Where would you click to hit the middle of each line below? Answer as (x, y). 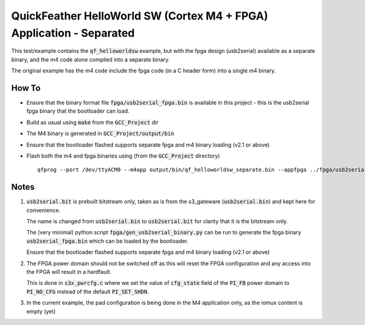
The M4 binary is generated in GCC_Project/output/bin (100, 133)
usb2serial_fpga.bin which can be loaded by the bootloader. (107, 241)
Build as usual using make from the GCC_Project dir (92, 122)
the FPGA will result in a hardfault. (69, 272)
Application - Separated (73, 33)
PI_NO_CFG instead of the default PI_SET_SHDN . (88, 292)
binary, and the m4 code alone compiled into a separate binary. (91, 59)
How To (26, 88)
